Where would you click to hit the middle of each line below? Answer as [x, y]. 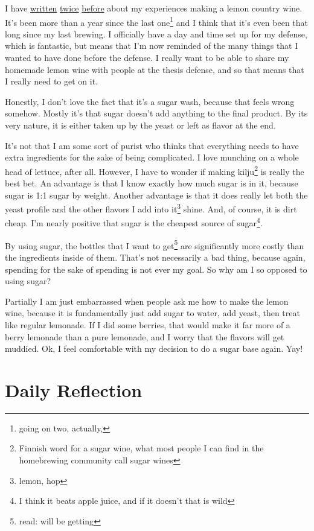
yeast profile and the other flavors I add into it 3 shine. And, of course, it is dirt [151, 208]
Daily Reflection [74, 390]
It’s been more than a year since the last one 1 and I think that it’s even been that [157, 21]
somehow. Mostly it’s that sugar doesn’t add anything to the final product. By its [156, 113]
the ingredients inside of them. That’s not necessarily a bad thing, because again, [155, 257]
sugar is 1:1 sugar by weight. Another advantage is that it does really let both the [156, 195]
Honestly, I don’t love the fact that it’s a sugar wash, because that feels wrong [150, 101]
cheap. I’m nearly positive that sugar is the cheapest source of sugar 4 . [134, 222]
